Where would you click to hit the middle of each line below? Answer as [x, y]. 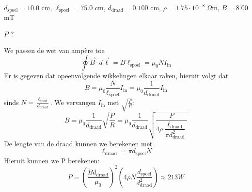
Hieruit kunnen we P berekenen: [52, 160]
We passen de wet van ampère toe [54, 50]
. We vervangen [73, 102]
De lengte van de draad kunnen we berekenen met [78, 143]
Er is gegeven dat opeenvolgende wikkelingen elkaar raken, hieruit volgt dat [116, 76]
